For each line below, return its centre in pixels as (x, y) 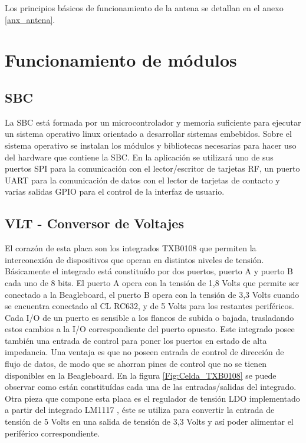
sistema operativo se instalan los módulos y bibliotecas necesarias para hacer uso (151, 145)
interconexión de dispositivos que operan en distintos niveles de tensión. (134, 259)
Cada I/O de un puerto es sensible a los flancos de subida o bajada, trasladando (149, 317)
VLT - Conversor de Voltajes (94, 223)
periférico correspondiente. (52, 433)
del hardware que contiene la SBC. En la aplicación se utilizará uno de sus (139, 157)
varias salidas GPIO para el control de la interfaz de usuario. (115, 191)
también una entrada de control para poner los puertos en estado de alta (136, 340)
